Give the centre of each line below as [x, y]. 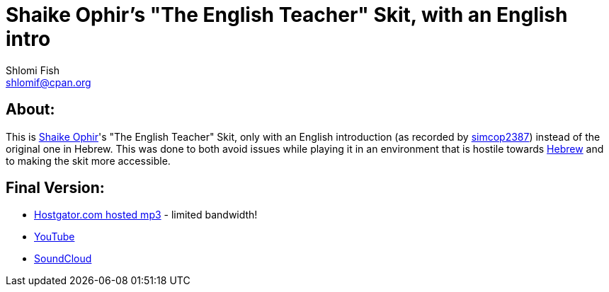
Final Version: [55, 188]
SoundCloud [63, 259]
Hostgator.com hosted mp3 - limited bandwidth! [146, 215]
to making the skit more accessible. [88, 160]
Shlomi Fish [33, 70]
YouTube [55, 237]
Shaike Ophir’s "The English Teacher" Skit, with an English [287, 15]
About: [30, 110]
